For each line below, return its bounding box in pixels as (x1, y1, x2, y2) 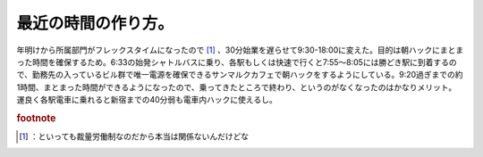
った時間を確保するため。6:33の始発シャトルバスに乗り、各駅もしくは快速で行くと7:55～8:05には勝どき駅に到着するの (16, 56, 457, 67)
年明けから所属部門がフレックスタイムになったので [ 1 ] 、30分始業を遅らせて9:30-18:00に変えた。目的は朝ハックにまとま (16, 45, 464, 55)
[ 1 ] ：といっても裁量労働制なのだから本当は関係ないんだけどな (19, 131, 250, 142)
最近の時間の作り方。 (16, 13, 174, 33)
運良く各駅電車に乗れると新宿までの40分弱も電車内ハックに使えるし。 (16, 95, 277, 105)
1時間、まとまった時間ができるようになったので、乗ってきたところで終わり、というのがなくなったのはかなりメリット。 (16, 81, 457, 93)
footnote (16, 112, 56, 124)
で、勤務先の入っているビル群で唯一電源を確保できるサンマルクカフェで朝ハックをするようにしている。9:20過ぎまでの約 (16, 70, 464, 80)
